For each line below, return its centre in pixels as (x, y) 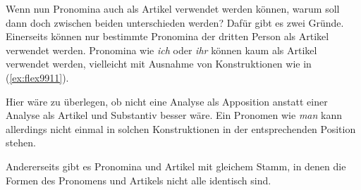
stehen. (21, 142)
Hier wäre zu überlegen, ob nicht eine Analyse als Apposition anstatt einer (167, 101)
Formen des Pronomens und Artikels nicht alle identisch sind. (139, 180)
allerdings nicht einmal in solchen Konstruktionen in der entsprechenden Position (181, 128)
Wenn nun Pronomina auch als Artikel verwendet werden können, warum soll (173, 8)
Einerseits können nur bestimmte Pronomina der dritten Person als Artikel (167, 36)
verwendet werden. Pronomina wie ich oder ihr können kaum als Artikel (161, 50)
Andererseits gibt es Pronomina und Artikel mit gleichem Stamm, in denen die (176, 166)
